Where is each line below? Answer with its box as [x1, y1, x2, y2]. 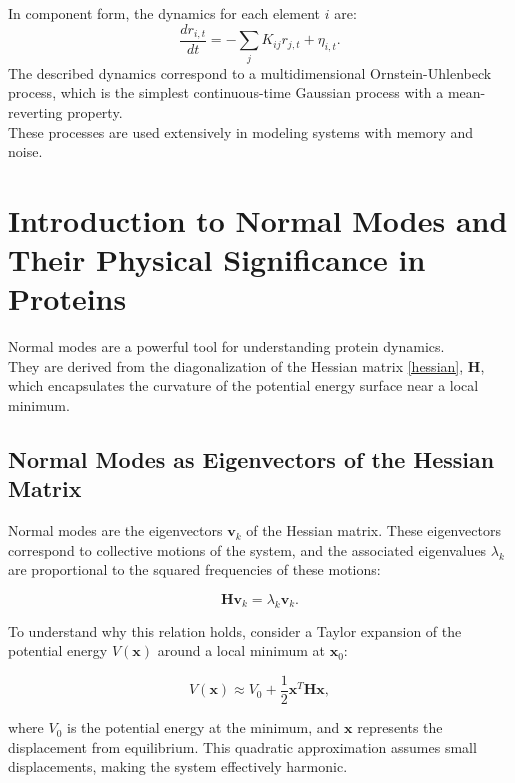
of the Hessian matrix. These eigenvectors [246, 520, 501, 541]
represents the [357, 717, 443, 738]
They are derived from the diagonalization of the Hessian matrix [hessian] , [8, 355, 464, 376]
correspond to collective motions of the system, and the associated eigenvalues [8, 539, 487, 560]
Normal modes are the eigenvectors [8, 520, 223, 541]
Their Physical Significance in [8, 239, 426, 280]
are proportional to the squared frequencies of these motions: [8, 559, 381, 580]
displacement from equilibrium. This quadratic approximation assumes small [8, 736, 477, 757]
